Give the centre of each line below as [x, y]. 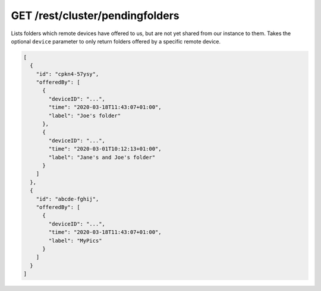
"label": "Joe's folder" [85, 115]
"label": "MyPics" [75, 240]
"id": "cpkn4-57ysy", [67, 74]
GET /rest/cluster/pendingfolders [95, 15]
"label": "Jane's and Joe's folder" [102, 157]
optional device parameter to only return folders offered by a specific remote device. [116, 41]
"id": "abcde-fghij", [67, 199]
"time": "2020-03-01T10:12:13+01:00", [105, 149]
